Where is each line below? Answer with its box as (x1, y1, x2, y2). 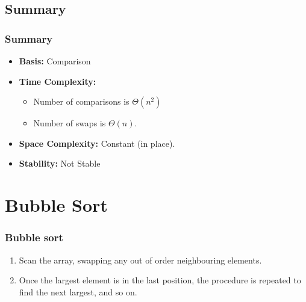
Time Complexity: (19, 75, 96, 87)
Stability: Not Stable (19, 157, 101, 170)
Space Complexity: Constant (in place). (19, 137, 175, 149)
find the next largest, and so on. (19, 285, 137, 298)
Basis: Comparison (19, 55, 91, 67)
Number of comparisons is (33, 95, 130, 108)
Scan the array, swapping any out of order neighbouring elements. (19, 253, 262, 266)
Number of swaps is (33, 117, 106, 129)
